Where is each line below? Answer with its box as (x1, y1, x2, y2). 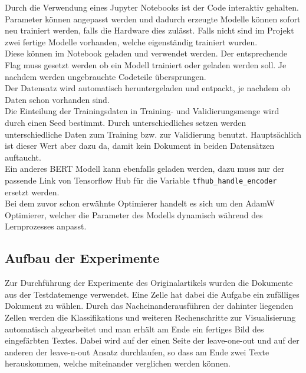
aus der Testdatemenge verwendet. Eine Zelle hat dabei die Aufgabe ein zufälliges (5, 288, 300, 300)
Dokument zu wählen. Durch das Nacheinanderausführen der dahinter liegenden (5, 299, 294, 312)
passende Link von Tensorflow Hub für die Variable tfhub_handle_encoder (5, 174, 277, 186)
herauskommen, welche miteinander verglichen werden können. (5, 357, 231, 369)
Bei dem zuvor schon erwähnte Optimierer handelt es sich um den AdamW (5, 197, 275, 209)
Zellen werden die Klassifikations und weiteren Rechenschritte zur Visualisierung (5, 311, 296, 323)
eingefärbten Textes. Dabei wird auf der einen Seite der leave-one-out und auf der (5, 334, 300, 347)
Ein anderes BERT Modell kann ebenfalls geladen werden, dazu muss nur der (5, 162, 285, 175)
